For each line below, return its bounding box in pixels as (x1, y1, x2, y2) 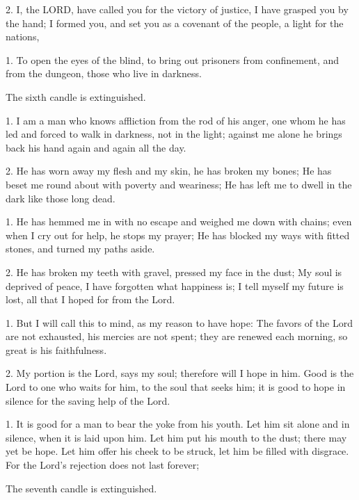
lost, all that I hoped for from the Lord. (6, 292, 175, 307)
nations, (6, 29, 40, 44)
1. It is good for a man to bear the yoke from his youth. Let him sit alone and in (6, 417, 350, 431)
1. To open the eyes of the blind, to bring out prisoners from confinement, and (6, 52, 340, 67)
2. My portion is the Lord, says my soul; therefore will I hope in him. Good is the (6, 366, 354, 380)
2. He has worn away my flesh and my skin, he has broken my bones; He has (6, 163, 332, 178)
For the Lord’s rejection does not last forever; (6, 458, 200, 472)
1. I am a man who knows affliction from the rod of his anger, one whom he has (6, 113, 346, 127)
